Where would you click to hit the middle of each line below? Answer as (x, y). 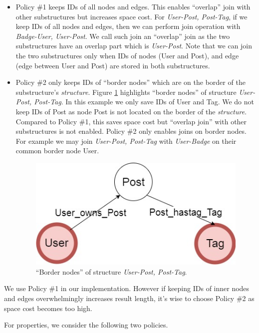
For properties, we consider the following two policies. (86, 325)
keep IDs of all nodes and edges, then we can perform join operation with (128, 26)
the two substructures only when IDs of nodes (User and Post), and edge (127, 55)
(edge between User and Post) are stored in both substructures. (113, 65)
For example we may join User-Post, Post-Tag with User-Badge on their (126, 141)
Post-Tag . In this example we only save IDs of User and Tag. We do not (144, 102)
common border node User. (57, 151)
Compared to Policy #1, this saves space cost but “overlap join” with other (131, 121)
